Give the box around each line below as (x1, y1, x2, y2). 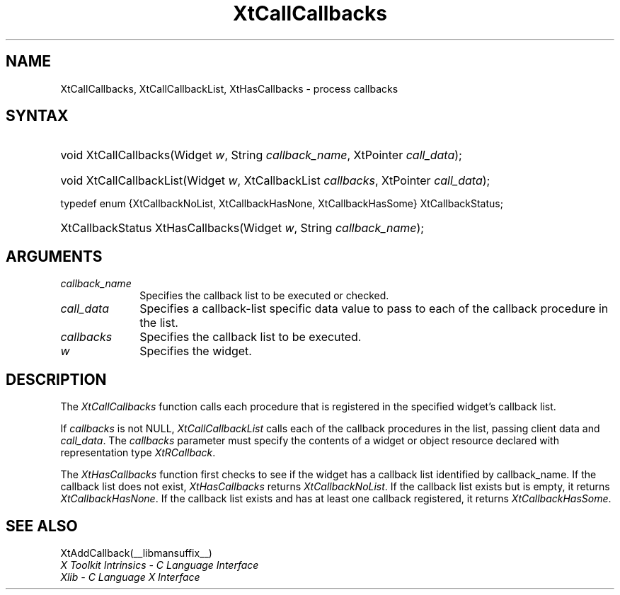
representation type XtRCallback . (60, 446, 216, 459)
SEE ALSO (6, 516, 78, 535)
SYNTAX (6, 107, 69, 125)
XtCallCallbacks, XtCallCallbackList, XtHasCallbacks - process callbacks (60, 82, 398, 95)
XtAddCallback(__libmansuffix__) (60, 546, 212, 559)
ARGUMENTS (6, 247, 103, 265)
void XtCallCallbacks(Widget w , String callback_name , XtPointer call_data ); (60, 148, 462, 163)
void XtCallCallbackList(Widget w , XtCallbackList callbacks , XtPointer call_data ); (60, 173, 490, 188)
